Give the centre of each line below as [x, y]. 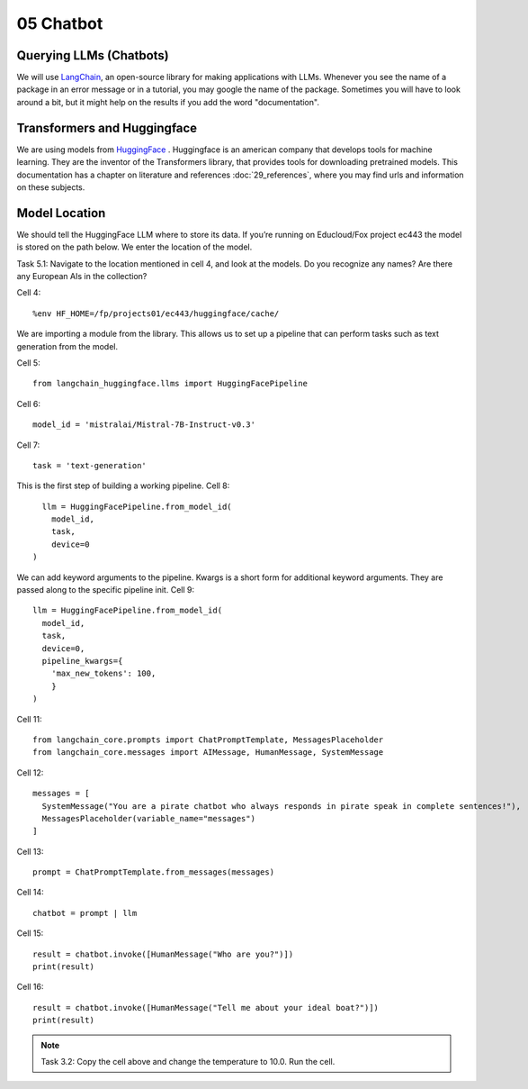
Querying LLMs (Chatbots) [93, 55]
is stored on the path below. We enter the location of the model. [134, 247]
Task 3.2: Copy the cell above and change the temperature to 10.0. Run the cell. [188, 1061]
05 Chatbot [60, 23]
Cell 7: [28, 445]
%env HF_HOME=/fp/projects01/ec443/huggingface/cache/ [156, 313]
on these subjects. [51, 187]
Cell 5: [28, 363]
